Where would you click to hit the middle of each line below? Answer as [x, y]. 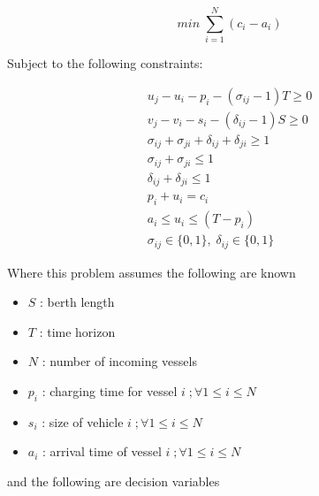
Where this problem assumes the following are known [152, 272]
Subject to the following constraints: [105, 63]
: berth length [77, 302]
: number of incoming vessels [119, 361]
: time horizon [77, 331]
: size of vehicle [83, 421]
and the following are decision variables [114, 481]
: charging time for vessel [110, 390]
